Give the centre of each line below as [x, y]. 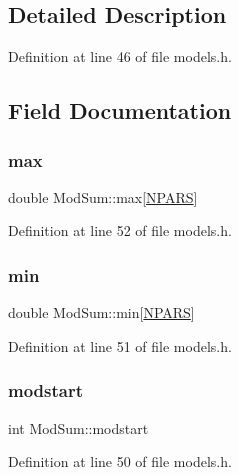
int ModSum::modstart [78, 427]
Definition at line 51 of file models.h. [120, 345]
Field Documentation [120, 110]
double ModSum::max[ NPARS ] [103, 196]
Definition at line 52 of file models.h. [120, 230]
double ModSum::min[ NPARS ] [101, 312]
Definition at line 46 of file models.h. [120, 56]
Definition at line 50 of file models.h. [120, 461]
